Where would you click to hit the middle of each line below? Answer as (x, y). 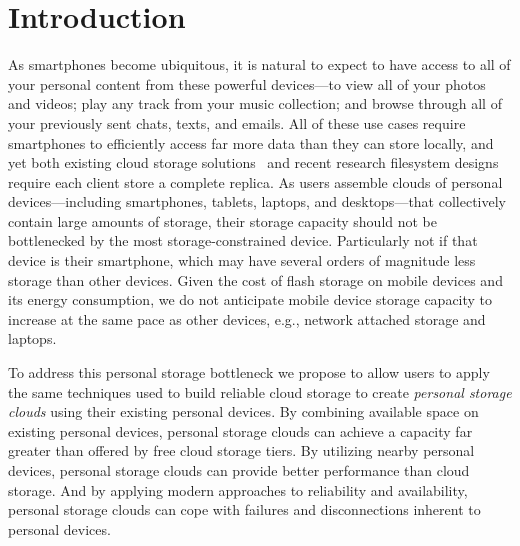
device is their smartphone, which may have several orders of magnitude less (242, 260)
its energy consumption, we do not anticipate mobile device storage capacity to (250, 299)
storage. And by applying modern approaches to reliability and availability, (238, 489)
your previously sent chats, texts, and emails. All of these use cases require (237, 122)
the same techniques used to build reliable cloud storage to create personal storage (260, 391)
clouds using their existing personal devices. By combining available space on (243, 411)
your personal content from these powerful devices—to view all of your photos (247, 83)
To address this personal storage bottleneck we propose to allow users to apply (249, 372)
